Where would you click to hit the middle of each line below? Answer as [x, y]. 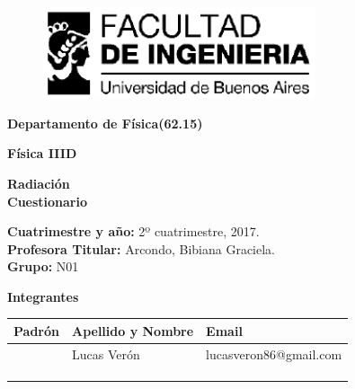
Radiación [39, 183]
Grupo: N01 [43, 266]
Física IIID [42, 153]
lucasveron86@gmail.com [274, 354]
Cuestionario [48, 201]
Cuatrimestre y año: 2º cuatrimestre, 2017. [133, 231]
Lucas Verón [106, 354]
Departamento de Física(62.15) [105, 123]
